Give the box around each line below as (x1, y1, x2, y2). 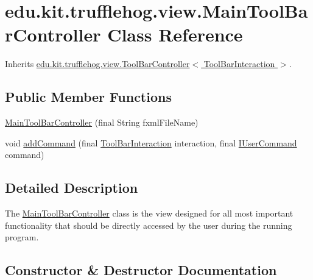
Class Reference (107, 22, 243, 47)
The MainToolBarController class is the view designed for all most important (5, 207, 294, 220)
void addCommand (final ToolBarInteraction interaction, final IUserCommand (5, 136, 297, 149)
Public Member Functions (5, 87, 172, 106)
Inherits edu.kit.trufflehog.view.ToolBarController (5, 57, 190, 70)
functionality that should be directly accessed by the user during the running (5, 218, 292, 231)
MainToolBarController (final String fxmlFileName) (5, 116, 199, 129)
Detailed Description (5, 178, 138, 197)
